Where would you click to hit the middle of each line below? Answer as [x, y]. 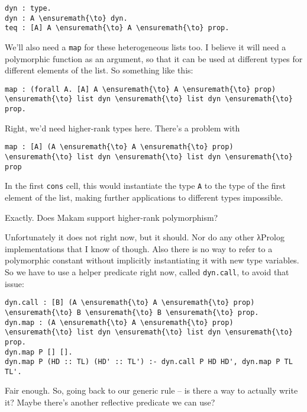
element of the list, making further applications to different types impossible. [144, 197]
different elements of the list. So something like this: [99, 70]
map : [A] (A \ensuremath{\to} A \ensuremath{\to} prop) [119, 147]
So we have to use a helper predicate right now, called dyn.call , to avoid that [147, 271]
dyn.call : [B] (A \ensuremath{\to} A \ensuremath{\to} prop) [130, 303]
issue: [14, 283]
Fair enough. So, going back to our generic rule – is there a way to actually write [151, 390]
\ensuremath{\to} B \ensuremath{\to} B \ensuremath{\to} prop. [132, 312]
